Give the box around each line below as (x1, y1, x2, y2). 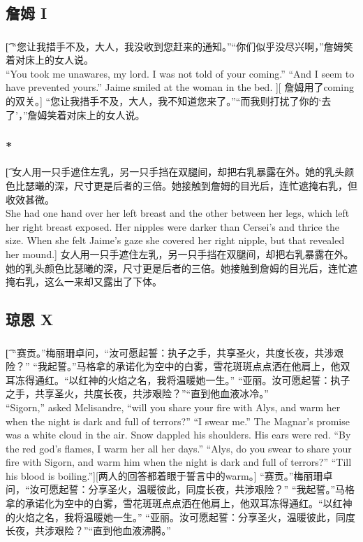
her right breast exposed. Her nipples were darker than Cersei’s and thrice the (6, 219, 339, 234)
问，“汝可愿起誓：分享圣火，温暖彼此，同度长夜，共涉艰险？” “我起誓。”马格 (6, 482, 355, 497)
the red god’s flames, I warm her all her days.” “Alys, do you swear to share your (6, 441, 352, 455)
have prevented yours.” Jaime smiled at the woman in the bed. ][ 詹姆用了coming (6, 80, 354, 94)
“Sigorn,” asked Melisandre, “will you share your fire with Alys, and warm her (6, 399, 341, 414)
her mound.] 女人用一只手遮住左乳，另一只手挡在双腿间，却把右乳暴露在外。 (6, 247, 354, 262)
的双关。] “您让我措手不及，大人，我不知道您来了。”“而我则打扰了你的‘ (6, 94, 322, 108)
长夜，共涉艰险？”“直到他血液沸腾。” (6, 523, 171, 538)
